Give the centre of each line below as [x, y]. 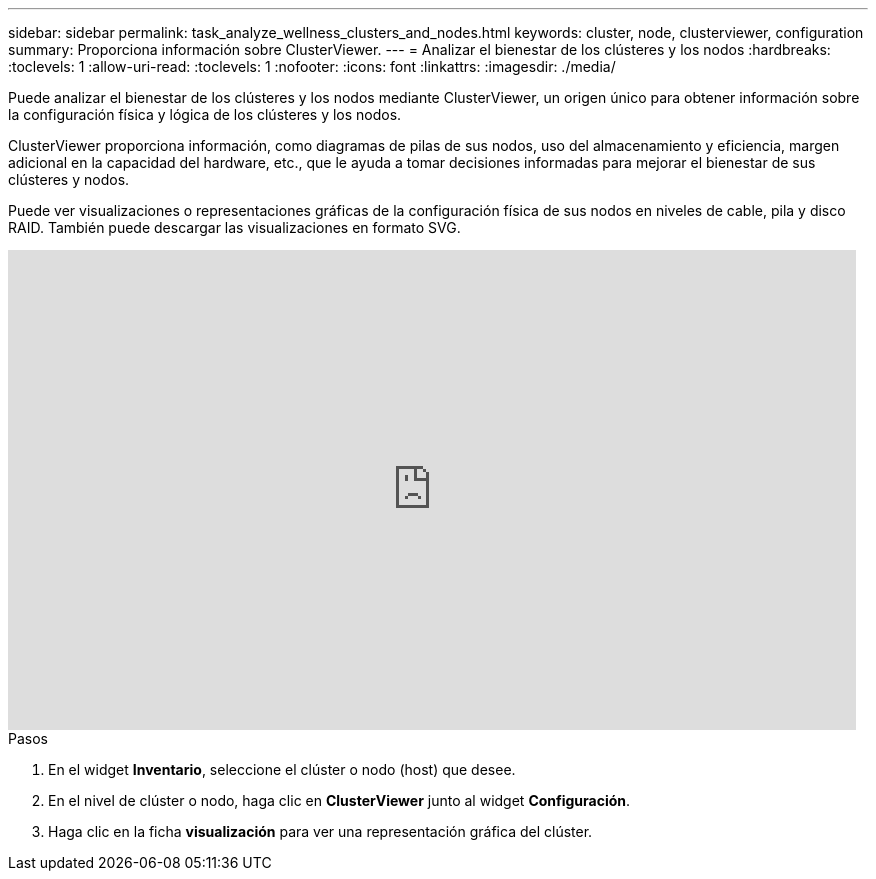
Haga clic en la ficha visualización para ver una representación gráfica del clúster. [320, 831]
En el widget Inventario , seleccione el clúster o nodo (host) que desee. [282, 769]
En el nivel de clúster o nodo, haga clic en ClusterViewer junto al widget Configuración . [339, 800]
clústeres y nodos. [69, 179]
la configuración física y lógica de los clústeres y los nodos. [205, 114]
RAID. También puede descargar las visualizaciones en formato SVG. [234, 227]
